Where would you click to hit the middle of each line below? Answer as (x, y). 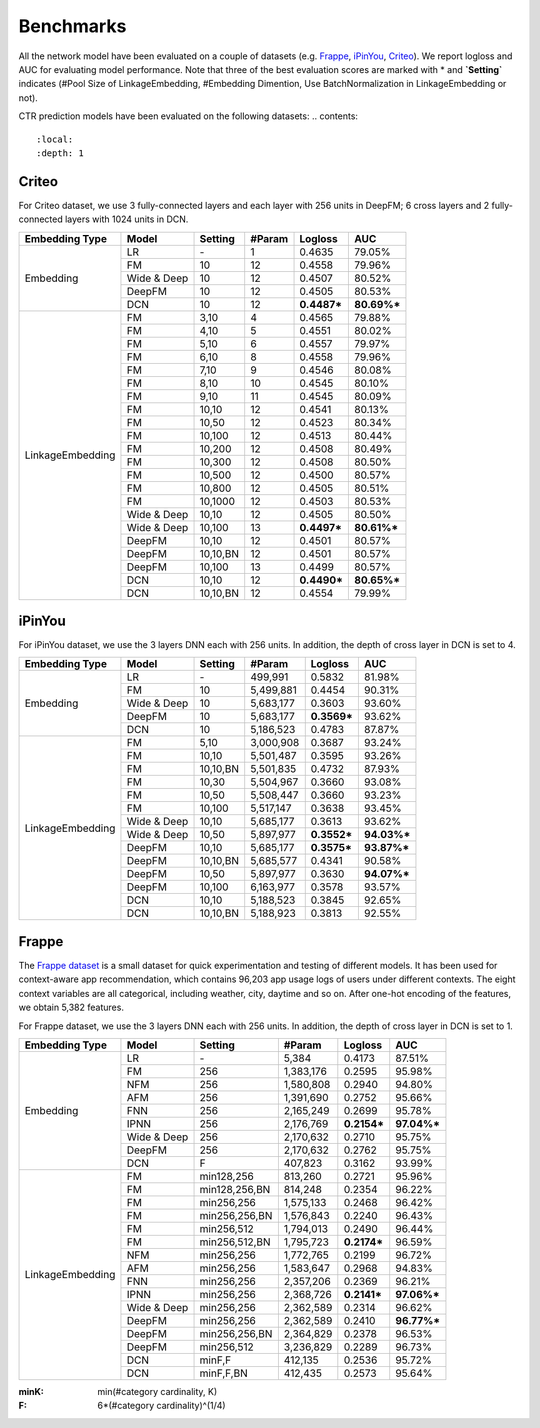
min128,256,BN (235, 1189)
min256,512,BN (235, 1242)
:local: (55, 139)
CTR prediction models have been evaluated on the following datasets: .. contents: (188, 116)
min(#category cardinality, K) (157, 1391)
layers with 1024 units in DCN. (127, 219)
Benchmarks (72, 26)
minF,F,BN (224, 1373)
